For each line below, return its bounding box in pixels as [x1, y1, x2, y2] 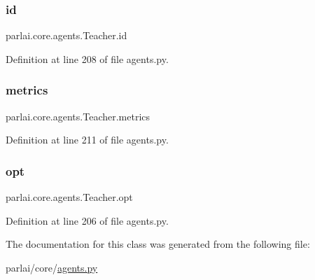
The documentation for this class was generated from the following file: [6, 237, 310, 251]
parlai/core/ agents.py [6, 260, 98, 274]
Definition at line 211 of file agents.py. [6, 132, 169, 147]
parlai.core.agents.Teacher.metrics [6, 108, 150, 123]
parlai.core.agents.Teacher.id [6, 28, 127, 43]
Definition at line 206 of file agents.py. [6, 213, 169, 227]
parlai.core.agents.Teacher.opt [6, 190, 133, 204]
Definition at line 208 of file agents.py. [6, 51, 169, 66]
